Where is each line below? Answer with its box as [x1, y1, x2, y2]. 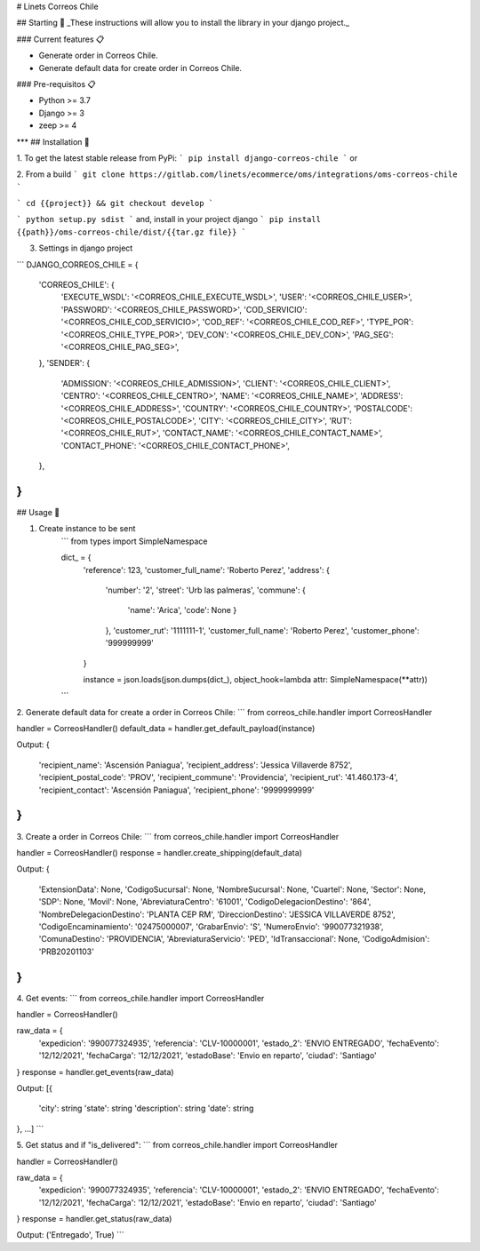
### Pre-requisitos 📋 [16, 78, 97, 89]
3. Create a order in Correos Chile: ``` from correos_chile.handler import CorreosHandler [16, 831, 340, 841]
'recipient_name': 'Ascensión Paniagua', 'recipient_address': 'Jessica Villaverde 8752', [38, 760, 353, 770]
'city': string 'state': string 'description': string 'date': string [38, 1103, 254, 1114]
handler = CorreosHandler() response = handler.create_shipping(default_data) [16, 847, 302, 857]
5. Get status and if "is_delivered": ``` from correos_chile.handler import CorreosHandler [16, 1140, 338, 1151]
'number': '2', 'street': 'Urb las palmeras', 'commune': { [105, 585, 306, 595]
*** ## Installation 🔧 [16, 136, 90, 147]
